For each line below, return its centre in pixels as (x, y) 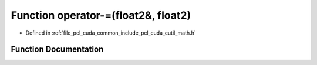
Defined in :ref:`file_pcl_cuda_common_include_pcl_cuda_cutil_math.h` (111, 33)
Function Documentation (57, 49)
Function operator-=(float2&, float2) (101, 15)
